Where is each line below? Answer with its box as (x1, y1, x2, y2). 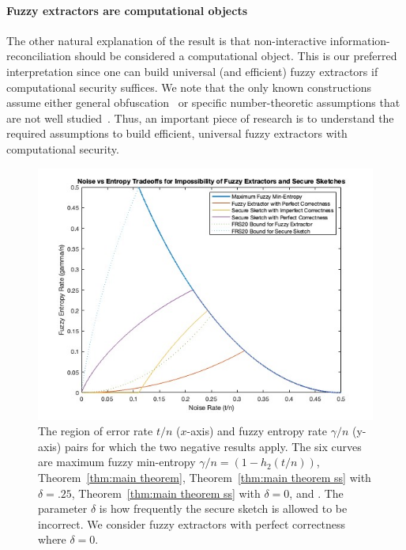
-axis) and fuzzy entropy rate (186, 423, 328, 439)
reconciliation (6, 47, 71, 64)
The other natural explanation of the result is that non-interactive (6, 32, 327, 48)
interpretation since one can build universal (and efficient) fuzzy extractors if (6, 63, 378, 79)
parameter (38, 500, 88, 517)
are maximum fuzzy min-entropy (38, 453, 196, 470)
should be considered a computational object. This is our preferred (74, 47, 397, 64)
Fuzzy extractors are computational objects (6, 2, 247, 18)
